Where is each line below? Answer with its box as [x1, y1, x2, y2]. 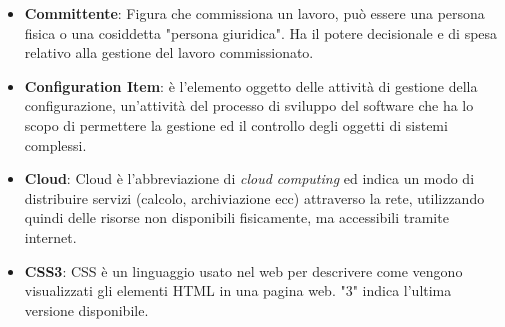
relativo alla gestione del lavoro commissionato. [24, 42, 314, 63]
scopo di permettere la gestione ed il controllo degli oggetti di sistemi [24, 114, 448, 135]
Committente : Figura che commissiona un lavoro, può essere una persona [24, 3, 485, 23]
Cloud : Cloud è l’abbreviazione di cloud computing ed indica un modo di [24, 168, 475, 189]
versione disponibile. [24, 299, 149, 320]
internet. [24, 226, 77, 247]
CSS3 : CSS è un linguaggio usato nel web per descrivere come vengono [24, 260, 463, 281]
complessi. [24, 134, 87, 155]
